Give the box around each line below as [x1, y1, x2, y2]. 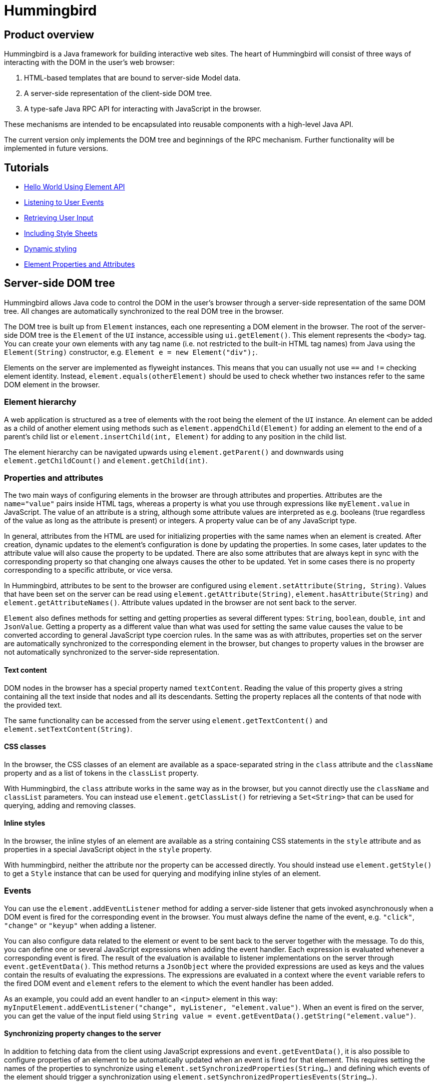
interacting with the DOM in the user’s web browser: [4, 58, 175, 67]
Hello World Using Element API [24, 182, 125, 191]
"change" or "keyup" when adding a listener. [4, 921, 156, 930]
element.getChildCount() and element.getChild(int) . [4, 456, 208, 465]
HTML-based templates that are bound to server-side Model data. [24, 73, 241, 82]
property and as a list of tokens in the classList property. [4, 768, 199, 777]
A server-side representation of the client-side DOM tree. [24, 89, 212, 98]
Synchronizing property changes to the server [4, 1029, 161, 1038]
